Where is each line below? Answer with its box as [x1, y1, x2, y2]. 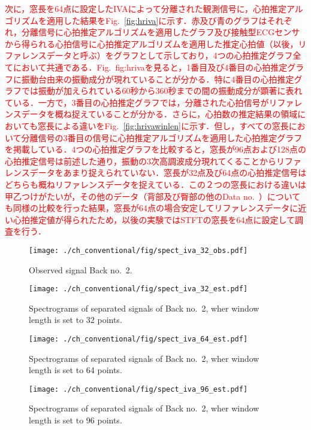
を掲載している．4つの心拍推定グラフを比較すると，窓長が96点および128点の [5, 143, 307, 155]
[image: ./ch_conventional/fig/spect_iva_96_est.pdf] [29, 385, 248, 394]
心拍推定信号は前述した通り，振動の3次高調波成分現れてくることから [5, 154, 276, 167]
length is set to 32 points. [29, 313, 122, 326]
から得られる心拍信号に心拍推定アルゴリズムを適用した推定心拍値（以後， [5, 37, 298, 50]
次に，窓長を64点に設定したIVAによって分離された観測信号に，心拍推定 [5, 2, 286, 14]
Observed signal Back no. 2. [29, 263, 132, 276]
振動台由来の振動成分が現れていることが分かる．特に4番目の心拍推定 [21, 72, 294, 85]
